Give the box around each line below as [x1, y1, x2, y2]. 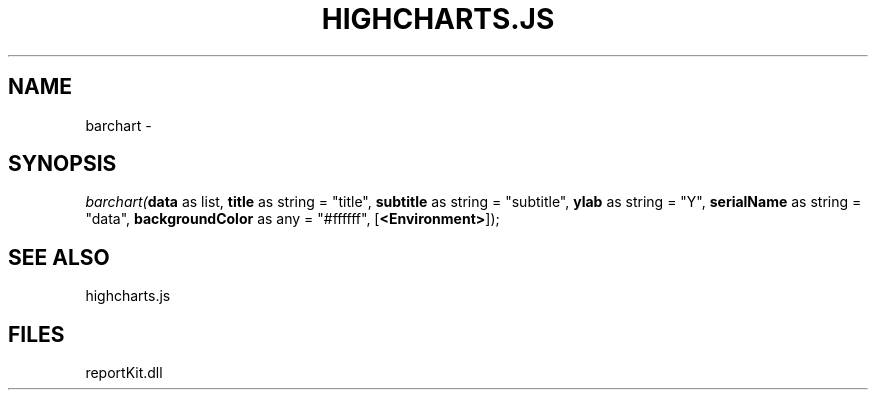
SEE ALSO [8, 244, 110, 270]
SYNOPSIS [8, 151, 117, 177]
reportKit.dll [85, 364, 163, 382]
